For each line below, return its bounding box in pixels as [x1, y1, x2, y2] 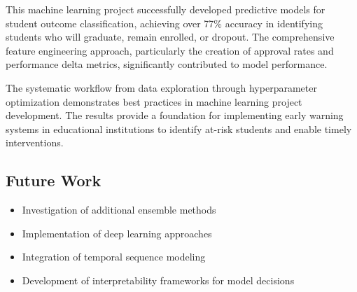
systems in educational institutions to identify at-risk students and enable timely [6, 121, 352, 136]
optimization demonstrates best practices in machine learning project [6, 94, 302, 109]
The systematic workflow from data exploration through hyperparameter [6, 80, 317, 95]
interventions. [6, 135, 64, 150]
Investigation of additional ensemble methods [22, 202, 216, 217]
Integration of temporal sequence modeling [22, 249, 206, 264]
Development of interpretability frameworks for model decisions [22, 272, 295, 287]
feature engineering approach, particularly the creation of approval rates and [6, 43, 334, 57]
